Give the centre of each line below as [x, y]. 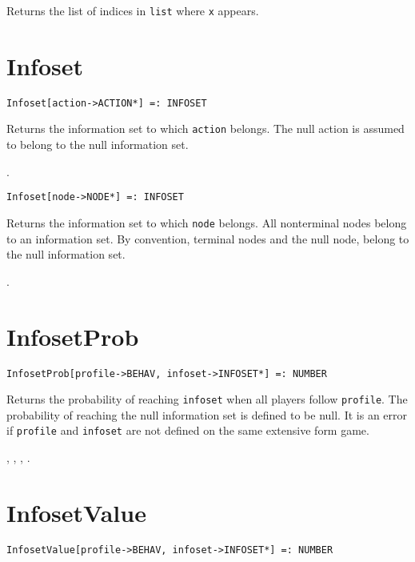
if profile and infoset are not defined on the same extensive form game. [188, 430]
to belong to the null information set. [98, 145]
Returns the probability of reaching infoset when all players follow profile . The [207, 399]
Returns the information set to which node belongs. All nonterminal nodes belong [207, 222]
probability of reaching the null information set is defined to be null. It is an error [207, 414]
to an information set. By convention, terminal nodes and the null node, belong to [208, 238]
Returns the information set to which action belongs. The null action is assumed [206, 128]
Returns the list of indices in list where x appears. [133, 10]
